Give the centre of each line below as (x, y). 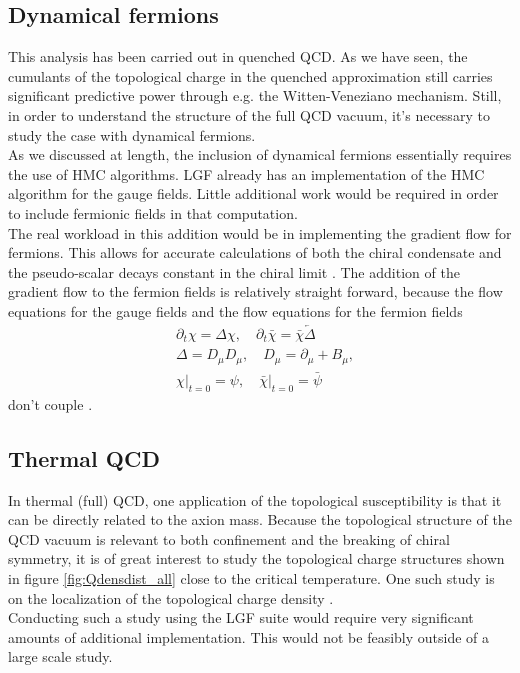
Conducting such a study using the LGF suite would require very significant (241, 617)
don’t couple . (50, 403)
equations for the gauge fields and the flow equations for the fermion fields (235, 310)
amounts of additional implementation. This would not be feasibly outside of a (249, 636)
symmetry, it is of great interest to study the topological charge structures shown (256, 558)
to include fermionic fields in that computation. (153, 212)
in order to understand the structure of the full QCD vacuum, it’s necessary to (249, 114)
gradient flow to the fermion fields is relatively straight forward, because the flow (255, 291)
